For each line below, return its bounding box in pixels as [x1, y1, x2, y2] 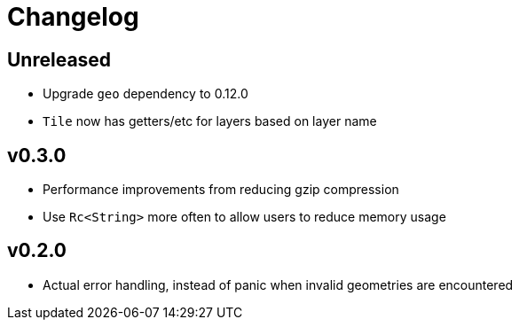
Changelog [7, 2, 139, 32]
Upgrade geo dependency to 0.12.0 [43, 86, 248, 102]
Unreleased [7, 48, 112, 71]
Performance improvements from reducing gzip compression [43, 182, 399, 198]
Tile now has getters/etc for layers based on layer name [43, 113, 377, 129]
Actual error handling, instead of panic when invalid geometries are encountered [43, 276, 514, 292]
